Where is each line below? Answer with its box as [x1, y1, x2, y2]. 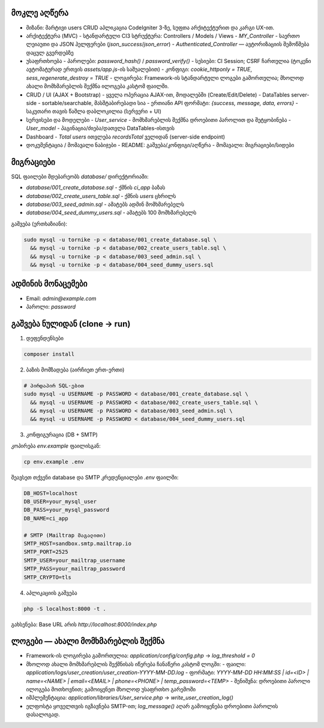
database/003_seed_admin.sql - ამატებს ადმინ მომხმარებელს [26, 201, 184, 208]
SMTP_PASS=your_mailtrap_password [23, 565, 125, 573]
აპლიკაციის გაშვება [26, 589, 77, 597]
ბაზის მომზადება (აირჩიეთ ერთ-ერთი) [26, 366, 125, 373]
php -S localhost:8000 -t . [23, 605, 106, 612]
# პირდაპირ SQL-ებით [23, 382, 84, 389]
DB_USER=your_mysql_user [23, 498, 97, 505]
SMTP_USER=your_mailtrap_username [23, 557, 125, 564]
